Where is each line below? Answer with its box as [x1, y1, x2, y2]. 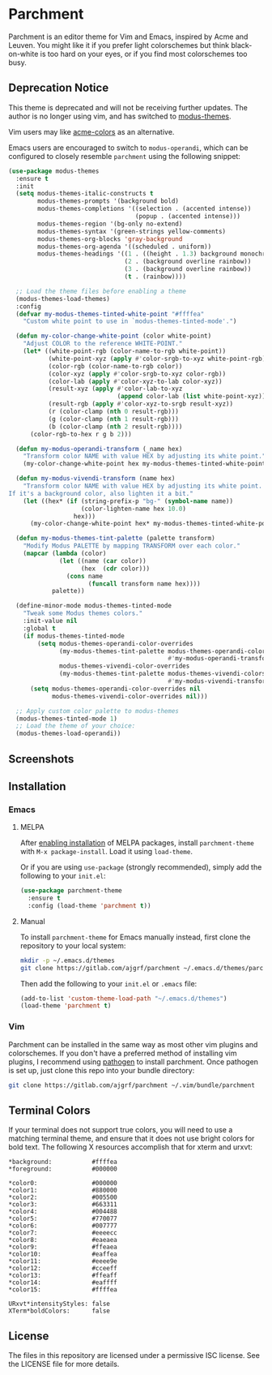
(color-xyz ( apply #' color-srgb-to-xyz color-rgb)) [48, 370, 227, 378]
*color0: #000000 [8, 1179, 117, 1188]
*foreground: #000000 [8, 1165, 117, 1173]
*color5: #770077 [8, 1214, 117, 1223]
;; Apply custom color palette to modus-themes [15, 707, 180, 715]
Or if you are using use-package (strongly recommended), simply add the [19, 862, 262, 872]
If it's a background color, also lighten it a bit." [8, 489, 194, 497]
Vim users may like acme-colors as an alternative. [8, 127, 175, 136]
